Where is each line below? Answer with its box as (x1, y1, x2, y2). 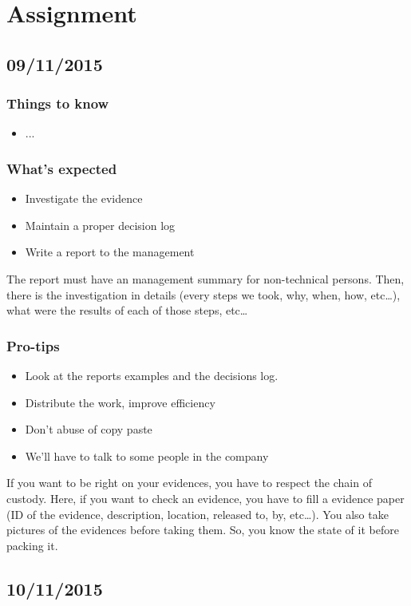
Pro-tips (6, 335, 60, 355)
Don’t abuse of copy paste (25, 421, 152, 438)
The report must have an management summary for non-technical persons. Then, (6, 270, 405, 287)
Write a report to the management (25, 244, 195, 260)
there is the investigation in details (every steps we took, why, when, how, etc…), (6, 286, 401, 303)
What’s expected (6, 158, 117, 178)
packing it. (6, 537, 58, 553)
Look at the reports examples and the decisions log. (25, 366, 279, 383)
